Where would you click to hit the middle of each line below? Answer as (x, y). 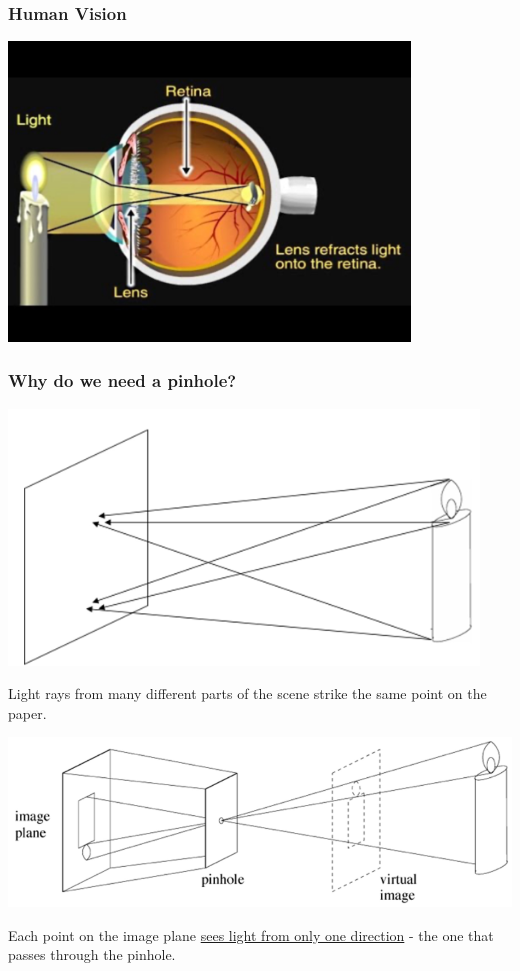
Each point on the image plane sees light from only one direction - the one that (251, 934)
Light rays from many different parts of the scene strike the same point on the (247, 693)
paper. (27, 712)
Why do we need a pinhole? (122, 380)
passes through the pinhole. (92, 954)
